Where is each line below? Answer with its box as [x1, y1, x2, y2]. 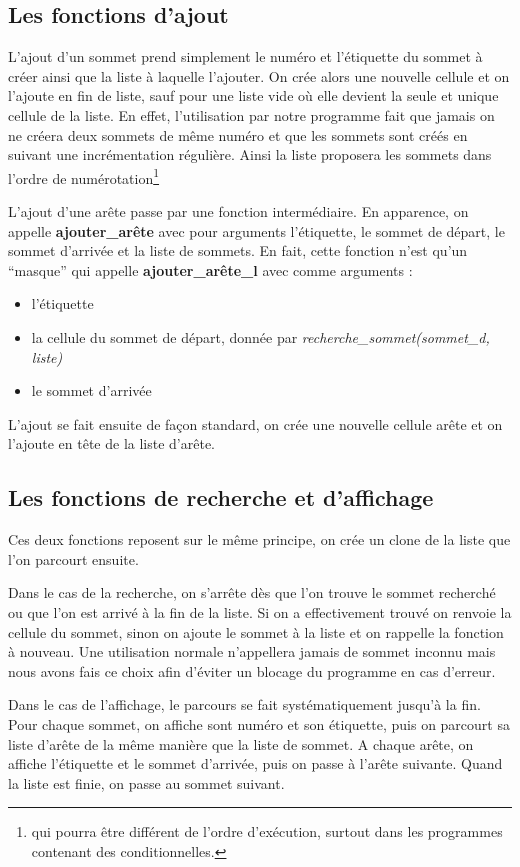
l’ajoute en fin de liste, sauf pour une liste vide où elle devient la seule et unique [8, 85, 499, 106]
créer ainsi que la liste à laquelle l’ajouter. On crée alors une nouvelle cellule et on [8, 65, 510, 86]
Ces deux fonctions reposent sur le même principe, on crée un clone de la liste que [8, 529, 511, 550]
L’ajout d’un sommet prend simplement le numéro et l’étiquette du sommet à [8, 46, 483, 67]
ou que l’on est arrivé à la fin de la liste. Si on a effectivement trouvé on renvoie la [8, 601, 512, 622]
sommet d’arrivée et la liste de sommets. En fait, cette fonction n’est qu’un [8, 240, 468, 261]
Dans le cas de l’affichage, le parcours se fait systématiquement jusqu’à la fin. [8, 694, 481, 715]
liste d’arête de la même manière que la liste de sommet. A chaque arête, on [8, 733, 474, 754]
